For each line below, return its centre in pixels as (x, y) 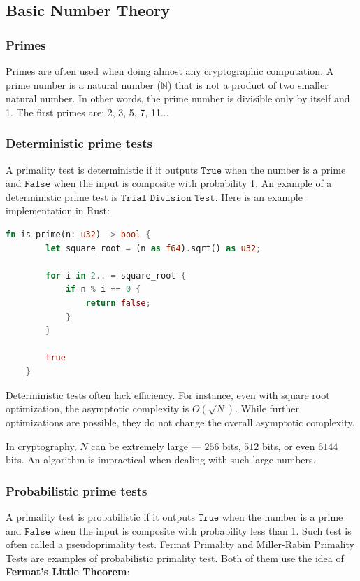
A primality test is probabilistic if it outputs (101, 517)
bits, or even (288, 446)
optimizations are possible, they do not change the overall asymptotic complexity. (180, 422)
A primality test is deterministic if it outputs (102, 169)
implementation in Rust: (58, 210)
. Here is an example (259, 196)
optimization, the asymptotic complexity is (98, 408)
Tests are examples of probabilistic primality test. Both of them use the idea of (175, 558)
